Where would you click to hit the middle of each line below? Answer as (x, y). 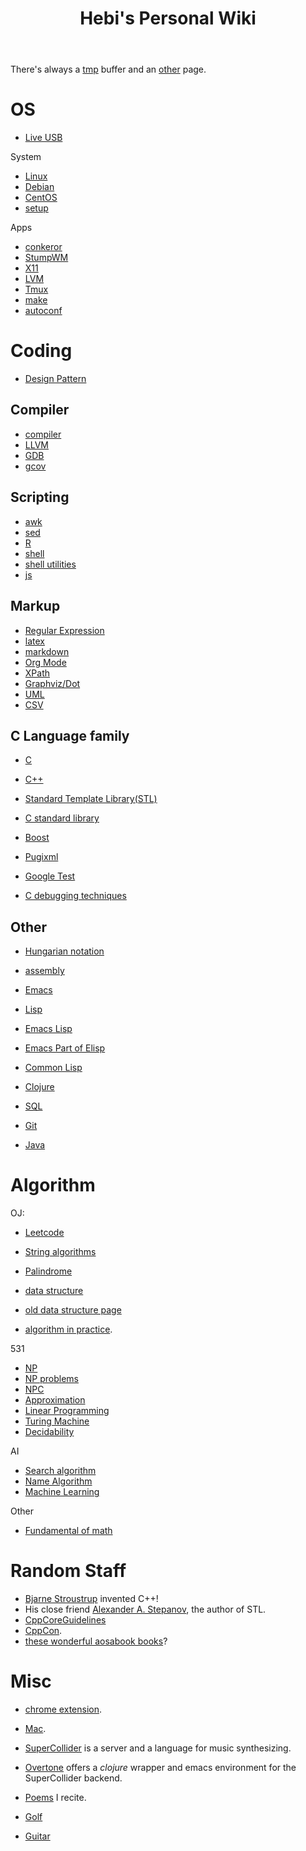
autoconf (43, 311)
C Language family (70, 735)
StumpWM (46, 258)
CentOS (41, 198)
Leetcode (44, 1233)
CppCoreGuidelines (65, 1620)
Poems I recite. (55, 1797)
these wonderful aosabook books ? (96, 1641)
